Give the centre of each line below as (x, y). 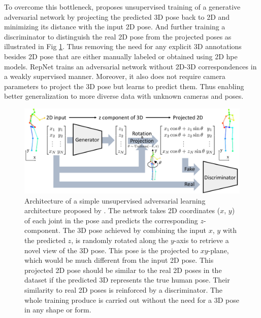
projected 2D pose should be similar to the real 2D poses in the (123, 270)
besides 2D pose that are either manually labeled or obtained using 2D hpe (121, 56)
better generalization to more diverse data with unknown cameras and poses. (124, 96)
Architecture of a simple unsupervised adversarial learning (115, 200)
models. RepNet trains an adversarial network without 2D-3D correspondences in (130, 66)
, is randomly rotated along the (120, 240)
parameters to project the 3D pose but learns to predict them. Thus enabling (124, 86)
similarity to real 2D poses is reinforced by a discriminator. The (124, 289)
